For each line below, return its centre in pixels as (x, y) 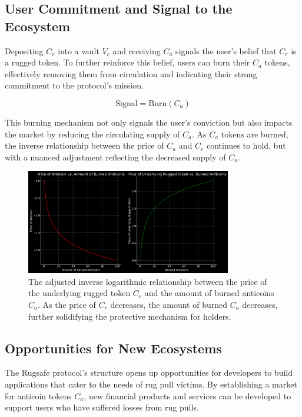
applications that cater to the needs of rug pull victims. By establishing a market (151, 384)
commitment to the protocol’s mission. (74, 85)
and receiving (137, 50)
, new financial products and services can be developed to (187, 395)
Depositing (24, 50)
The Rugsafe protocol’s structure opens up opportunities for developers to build (149, 372)
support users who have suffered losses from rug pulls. (102, 407)
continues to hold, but (246, 145)
